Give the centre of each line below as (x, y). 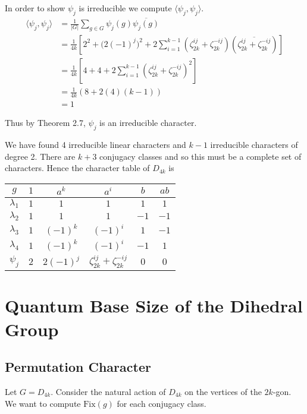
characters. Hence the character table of (77, 168)
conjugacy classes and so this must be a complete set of (201, 156)
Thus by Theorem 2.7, (45, 123)
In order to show (35, 8)
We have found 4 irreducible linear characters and (95, 145)
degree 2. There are (40, 156)
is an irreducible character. (148, 123)
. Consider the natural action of (108, 392)
